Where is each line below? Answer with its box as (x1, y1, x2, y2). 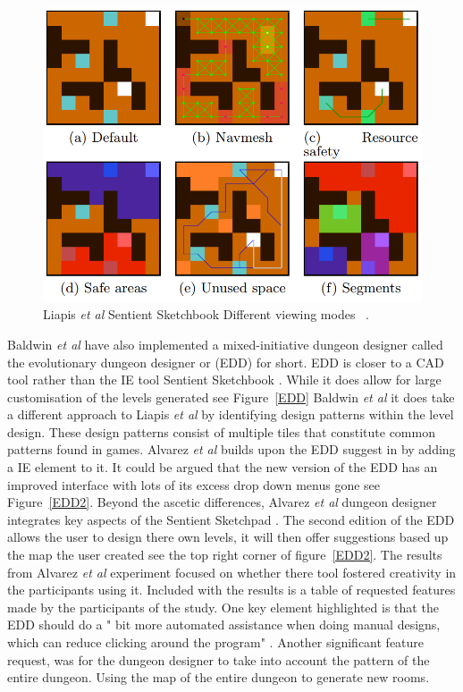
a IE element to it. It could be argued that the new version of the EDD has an (7, 458, 438, 477)
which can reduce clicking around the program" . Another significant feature (7, 633, 425, 651)
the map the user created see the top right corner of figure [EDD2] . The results (7, 545, 442, 564)
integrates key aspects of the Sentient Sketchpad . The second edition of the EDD (7, 510, 455, 528)
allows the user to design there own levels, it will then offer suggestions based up (7, 527, 449, 546)
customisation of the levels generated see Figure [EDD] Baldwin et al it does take (7, 387, 455, 406)
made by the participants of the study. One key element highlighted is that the (7, 597, 439, 616)
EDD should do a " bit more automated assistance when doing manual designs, (7, 615, 441, 634)
